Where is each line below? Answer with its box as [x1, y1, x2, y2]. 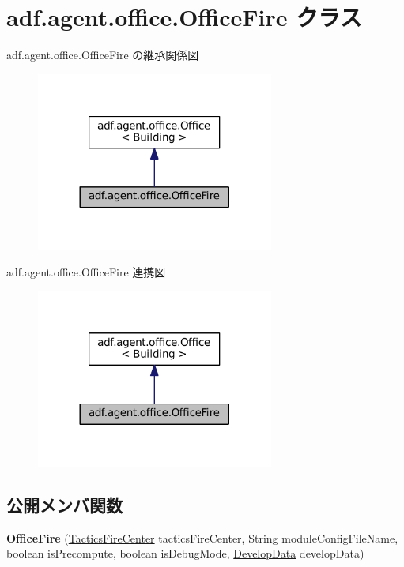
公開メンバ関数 [6, 492, 123, 516]
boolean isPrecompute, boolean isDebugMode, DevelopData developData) [6, 545, 364, 561]
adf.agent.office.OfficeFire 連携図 [6, 263, 166, 280]
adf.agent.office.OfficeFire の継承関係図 [6, 47, 199, 63]
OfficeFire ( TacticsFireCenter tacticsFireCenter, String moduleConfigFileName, [6, 529, 398, 546]
